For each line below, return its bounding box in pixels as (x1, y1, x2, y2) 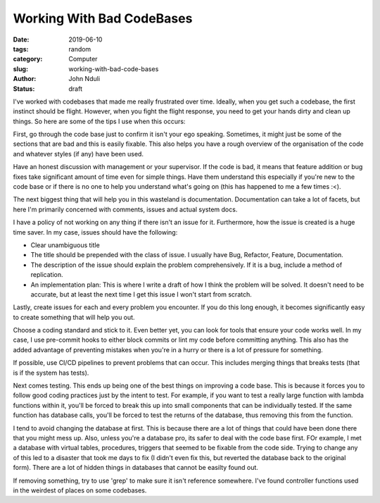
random (68, 44, 91, 53)
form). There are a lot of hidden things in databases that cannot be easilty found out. (13, 464, 258, 472)
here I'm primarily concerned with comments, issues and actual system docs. (13, 205, 238, 213)
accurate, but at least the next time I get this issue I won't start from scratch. (30, 290, 253, 299)
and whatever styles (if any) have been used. (13, 149, 144, 158)
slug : (13, 64, 28, 73)
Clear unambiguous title (30, 240, 100, 249)
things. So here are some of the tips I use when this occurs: (13, 117, 186, 125)
